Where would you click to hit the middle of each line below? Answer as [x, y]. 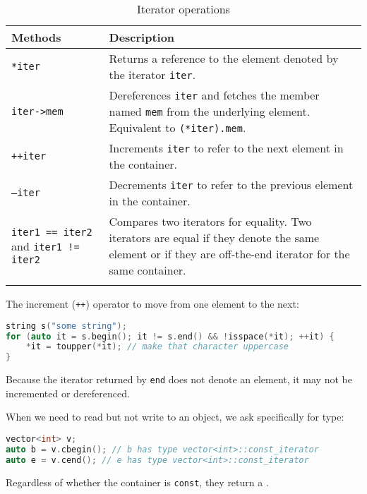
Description [142, 37]
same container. [148, 270]
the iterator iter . [152, 74]
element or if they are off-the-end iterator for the [229, 254]
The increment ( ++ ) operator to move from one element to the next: [152, 303]
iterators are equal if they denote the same [214, 237]
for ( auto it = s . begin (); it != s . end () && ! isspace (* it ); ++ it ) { [170, 336]
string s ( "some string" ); [66, 326]
